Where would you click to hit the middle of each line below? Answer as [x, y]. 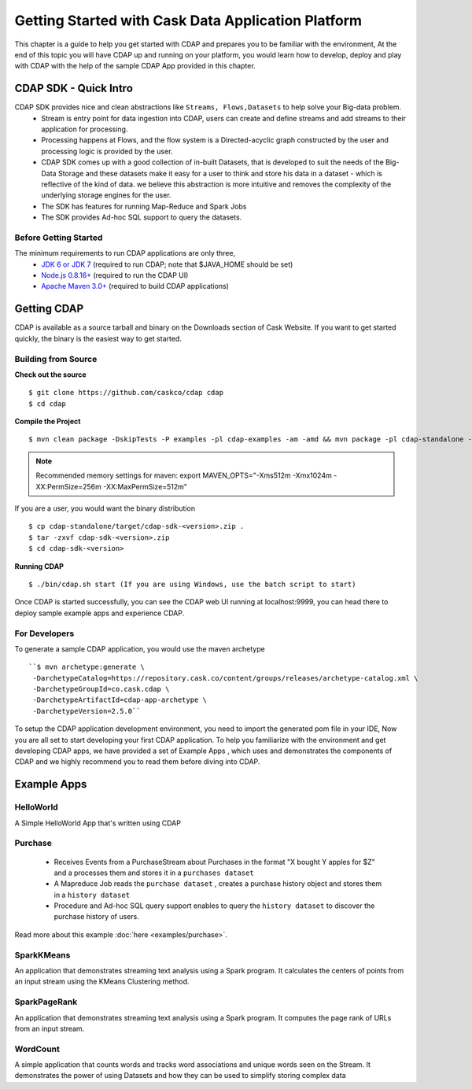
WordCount [37, 1049]
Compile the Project [48, 422]
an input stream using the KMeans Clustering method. [102, 982]
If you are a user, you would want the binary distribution [105, 508]
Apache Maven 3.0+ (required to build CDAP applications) [135, 286]
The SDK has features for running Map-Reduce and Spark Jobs [144, 206]
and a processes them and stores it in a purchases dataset [154, 873]
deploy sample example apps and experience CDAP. [100, 613]
